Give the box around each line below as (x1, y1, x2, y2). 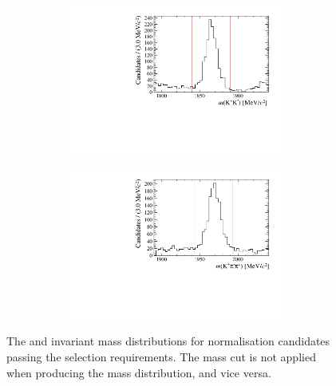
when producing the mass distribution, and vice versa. (6, 364, 271, 380)
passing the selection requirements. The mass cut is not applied (6, 348, 316, 364)
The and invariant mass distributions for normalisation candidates (6, 333, 330, 349)
